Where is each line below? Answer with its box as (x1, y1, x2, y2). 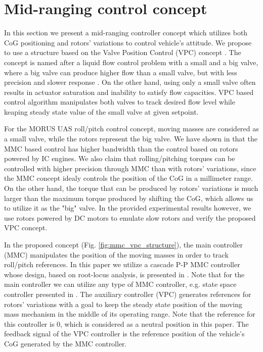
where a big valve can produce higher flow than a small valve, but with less (4, 67, 237, 77)
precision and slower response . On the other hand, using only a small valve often (4, 77, 256, 87)
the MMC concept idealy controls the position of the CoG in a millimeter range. (4, 173, 253, 183)
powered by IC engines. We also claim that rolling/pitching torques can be (4, 153, 235, 164)
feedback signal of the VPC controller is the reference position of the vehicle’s (4, 328, 245, 339)
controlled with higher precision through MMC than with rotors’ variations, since (4, 163, 256, 173)
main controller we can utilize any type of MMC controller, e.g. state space (4, 279, 237, 289)
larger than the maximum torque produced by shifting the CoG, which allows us (4, 192, 253, 203)
